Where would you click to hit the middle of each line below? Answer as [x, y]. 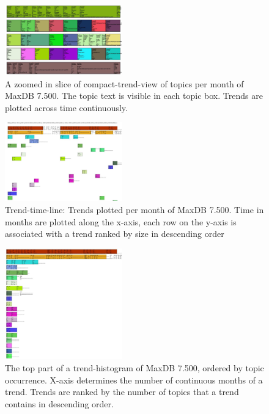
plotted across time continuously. [66, 107]
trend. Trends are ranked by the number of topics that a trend [122, 392]
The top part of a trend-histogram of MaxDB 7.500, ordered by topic [134, 368]
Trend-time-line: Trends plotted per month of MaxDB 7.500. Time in [134, 210]
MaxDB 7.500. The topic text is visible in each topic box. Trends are [134, 96]
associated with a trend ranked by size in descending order [115, 234]
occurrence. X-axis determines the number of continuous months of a [134, 379]
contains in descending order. [59, 403]
